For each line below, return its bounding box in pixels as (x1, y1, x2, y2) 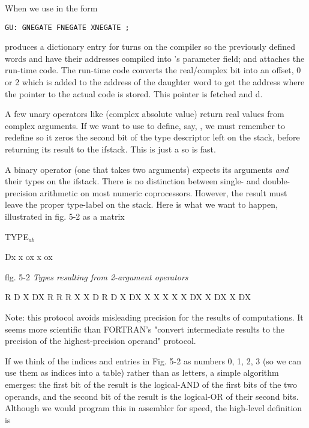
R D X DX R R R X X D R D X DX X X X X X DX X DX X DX (5, 291, 251, 303)
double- (263, 175, 290, 187)
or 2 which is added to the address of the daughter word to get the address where (5, 76, 305, 88)
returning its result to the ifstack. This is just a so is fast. (5, 143, 216, 155)
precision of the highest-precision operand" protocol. (5, 334, 196, 347)
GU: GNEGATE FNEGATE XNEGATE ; (5, 23, 130, 32)
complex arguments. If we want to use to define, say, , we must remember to (5, 119, 285, 131)
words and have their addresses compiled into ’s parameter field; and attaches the (5, 52, 305, 64)
